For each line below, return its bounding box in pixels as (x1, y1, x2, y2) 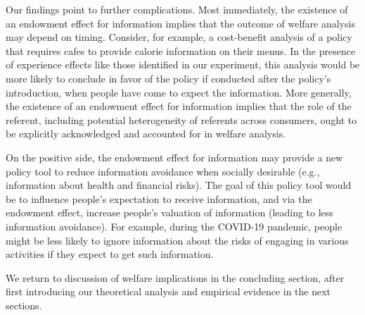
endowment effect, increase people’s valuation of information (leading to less (6, 205, 333, 220)
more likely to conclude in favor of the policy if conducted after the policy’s (6, 70, 331, 85)
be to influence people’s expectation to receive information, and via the (6, 191, 312, 206)
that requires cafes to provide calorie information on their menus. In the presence (6, 43, 356, 58)
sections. (6, 297, 42, 312)
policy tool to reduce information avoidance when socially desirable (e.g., (6, 163, 320, 178)
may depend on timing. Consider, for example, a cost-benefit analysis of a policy (6, 30, 352, 44)
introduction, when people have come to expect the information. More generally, (6, 85, 352, 99)
